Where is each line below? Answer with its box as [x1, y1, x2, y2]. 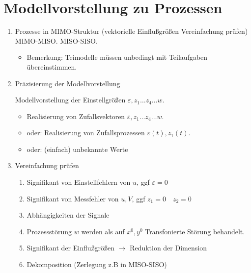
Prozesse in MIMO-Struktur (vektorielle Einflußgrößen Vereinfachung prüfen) [15, 26, 248, 36]
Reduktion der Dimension [130, 243, 207, 253]
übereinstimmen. [27, 61, 77, 72]
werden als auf [81, 226, 125, 236]
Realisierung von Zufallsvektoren [27, 111, 125, 121]
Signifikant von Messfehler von [27, 193, 119, 203]
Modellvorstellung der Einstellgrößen [15, 95, 126, 105]
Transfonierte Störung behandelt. [145, 226, 245, 236]
